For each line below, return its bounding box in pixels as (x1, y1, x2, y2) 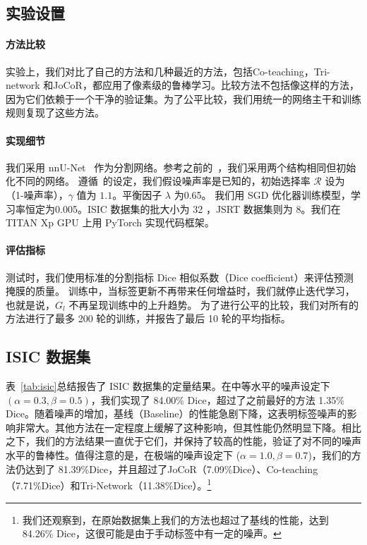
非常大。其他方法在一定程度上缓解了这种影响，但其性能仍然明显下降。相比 (15, 420, 361, 434)
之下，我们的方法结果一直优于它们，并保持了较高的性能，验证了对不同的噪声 (6, 434, 361, 448)
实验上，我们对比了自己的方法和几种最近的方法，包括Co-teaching (6, 63, 304, 78)
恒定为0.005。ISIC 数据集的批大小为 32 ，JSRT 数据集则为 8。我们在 (25, 201, 341, 216)
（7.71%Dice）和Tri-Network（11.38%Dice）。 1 (6, 476, 212, 492)
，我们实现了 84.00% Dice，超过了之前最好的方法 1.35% (90, 392, 344, 407)
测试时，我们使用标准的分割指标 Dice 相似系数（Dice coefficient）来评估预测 (6, 269, 354, 284)
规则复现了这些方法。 (6, 105, 104, 120)
